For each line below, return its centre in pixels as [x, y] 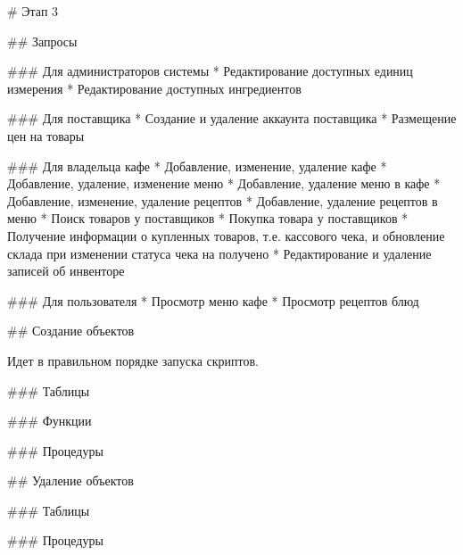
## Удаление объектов [70, 480]
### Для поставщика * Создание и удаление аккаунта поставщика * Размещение [232, 118]
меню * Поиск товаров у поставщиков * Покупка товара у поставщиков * [208, 218]
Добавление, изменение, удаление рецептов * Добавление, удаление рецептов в [223, 200]
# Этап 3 [33, 11]
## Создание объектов [71, 331]
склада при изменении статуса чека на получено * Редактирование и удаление [219, 253]
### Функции [50, 421]
